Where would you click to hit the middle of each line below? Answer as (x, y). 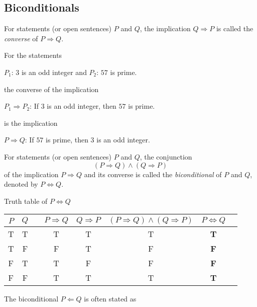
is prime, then (67, 140)
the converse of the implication (51, 89)
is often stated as (110, 299)
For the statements (33, 55)
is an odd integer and (54, 72)
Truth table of (26, 201)
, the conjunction (166, 156)
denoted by (21, 184)
